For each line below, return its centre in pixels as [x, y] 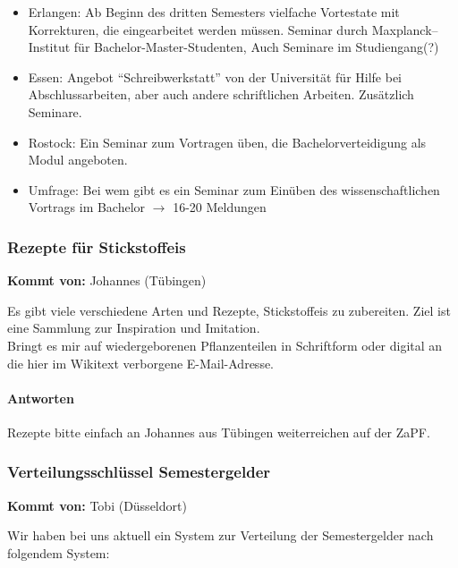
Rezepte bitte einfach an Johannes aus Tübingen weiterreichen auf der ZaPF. [219, 432]
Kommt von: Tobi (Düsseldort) [97, 505]
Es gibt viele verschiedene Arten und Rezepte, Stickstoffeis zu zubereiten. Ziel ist [229, 310]
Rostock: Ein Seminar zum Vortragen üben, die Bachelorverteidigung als [227, 142]
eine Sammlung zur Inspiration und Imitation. [134, 328]
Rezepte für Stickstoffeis [97, 246]
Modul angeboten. [78, 160]
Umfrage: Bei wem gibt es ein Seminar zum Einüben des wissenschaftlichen [234, 189]
